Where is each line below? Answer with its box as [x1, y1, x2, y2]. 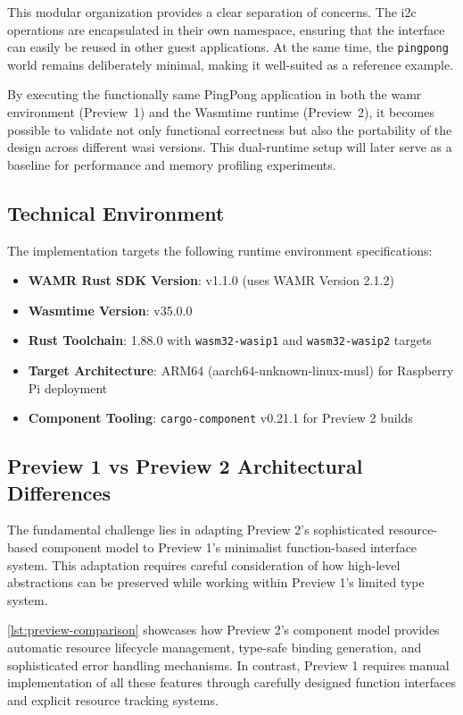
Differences [7, 478, 112, 506]
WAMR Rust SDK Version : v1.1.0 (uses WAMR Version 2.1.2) [28, 271, 394, 290]
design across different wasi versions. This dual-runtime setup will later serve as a [7, 138, 452, 156]
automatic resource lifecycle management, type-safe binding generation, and [7, 638, 422, 657]
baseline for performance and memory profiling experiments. [7, 155, 336, 173]
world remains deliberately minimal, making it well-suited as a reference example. [7, 55, 454, 73]
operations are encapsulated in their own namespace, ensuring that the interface [7, 20, 445, 38]
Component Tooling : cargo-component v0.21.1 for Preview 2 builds [28, 408, 413, 427]
